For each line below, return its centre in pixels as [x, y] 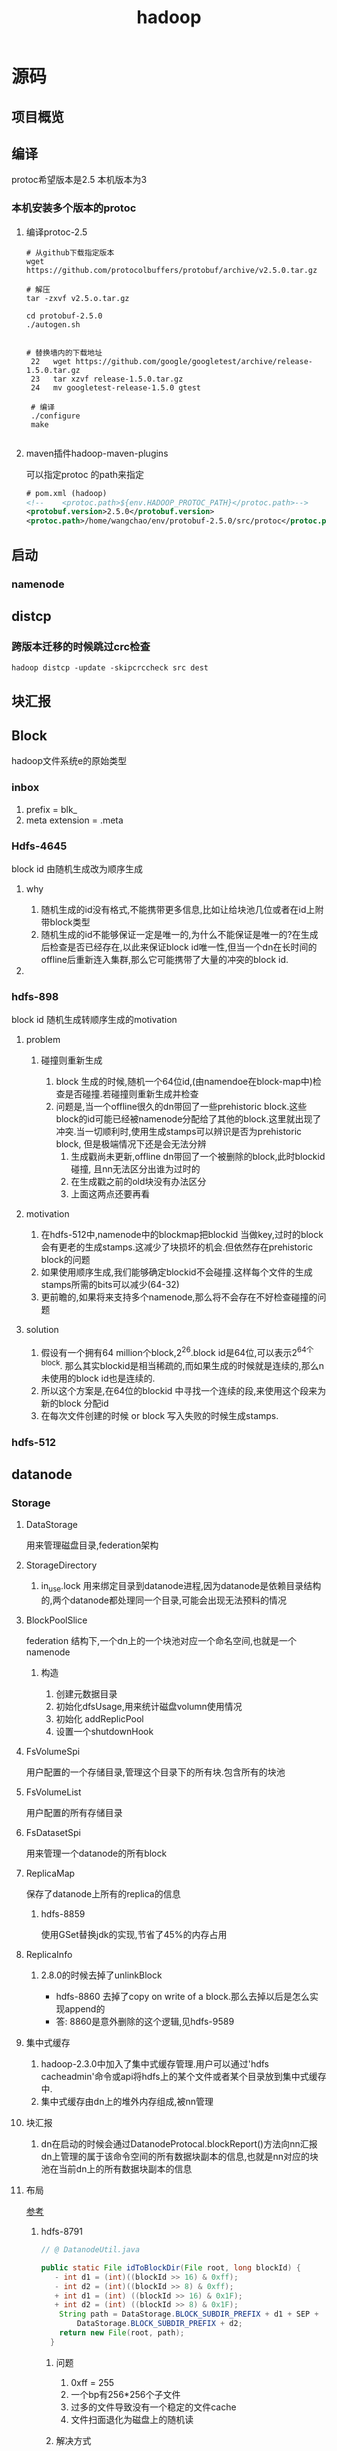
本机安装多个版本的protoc [74, 208]
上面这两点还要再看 [110, 1194]
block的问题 [65, 1260]
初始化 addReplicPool [99, 1719]
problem [43, 1040]
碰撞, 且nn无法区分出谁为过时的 [135, 1169]
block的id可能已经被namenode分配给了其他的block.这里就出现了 [188, 1119]
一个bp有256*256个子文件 [125, 2394]
